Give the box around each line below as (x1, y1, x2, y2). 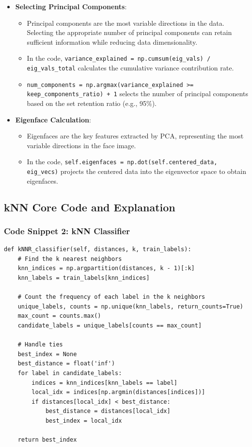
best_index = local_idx (45, 417, 122, 424)
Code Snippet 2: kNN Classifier (4, 224, 130, 237)
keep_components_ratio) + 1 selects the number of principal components (27, 88, 248, 99)
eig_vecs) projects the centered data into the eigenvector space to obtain (27, 166, 246, 176)
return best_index (17, 436, 77, 444)
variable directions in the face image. (27, 140, 136, 150)
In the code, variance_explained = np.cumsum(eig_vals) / (27, 53, 211, 63)
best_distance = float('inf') (17, 360, 115, 367)
